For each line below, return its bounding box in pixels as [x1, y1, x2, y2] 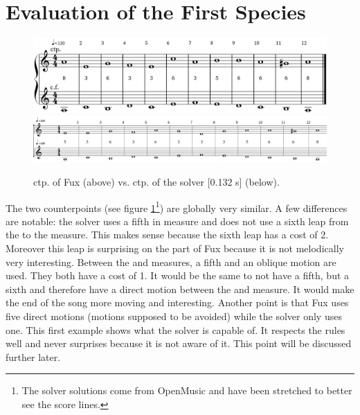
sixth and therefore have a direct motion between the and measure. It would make [6, 281, 354, 296]
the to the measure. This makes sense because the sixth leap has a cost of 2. [6, 227, 329, 242]
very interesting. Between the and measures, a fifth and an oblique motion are [6, 254, 336, 269]
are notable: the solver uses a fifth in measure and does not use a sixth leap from [6, 213, 349, 228]
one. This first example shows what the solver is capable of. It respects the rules [6, 322, 345, 337]
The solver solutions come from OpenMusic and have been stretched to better [21, 383, 352, 398]
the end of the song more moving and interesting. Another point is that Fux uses [6, 295, 349, 310]
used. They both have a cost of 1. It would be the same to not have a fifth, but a [6, 268, 350, 283]
